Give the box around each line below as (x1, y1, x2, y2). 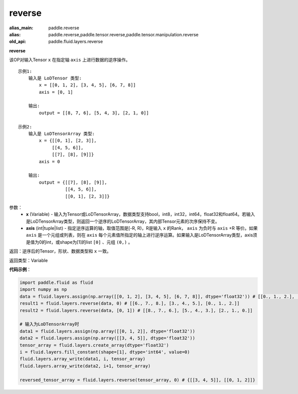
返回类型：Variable (9, 257, 48, 263)
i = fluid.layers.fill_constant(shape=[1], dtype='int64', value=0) (19, 349, 190, 355)
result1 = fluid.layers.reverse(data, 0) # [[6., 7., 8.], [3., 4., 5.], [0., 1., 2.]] (19, 301, 240, 306)
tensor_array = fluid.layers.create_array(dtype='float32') (19, 342, 169, 348)
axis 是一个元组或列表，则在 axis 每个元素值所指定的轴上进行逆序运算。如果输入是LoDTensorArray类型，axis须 (26, 232, 258, 238)
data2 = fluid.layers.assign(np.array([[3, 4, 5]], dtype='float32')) (19, 335, 196, 341)
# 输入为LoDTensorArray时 (19, 322, 79, 327)
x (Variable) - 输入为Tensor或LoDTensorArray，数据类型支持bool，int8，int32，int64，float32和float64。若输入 (26, 211, 255, 217)
